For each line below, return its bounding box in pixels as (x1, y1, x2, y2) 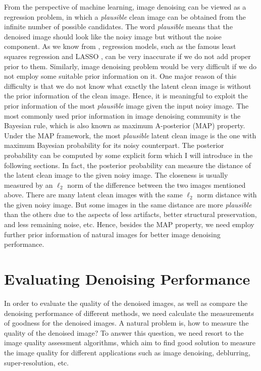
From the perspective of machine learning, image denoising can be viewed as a (4, 2, 246, 12)
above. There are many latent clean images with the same (4, 189, 183, 200)
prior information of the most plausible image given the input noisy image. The (4, 100, 249, 111)
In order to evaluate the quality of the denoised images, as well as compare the (4, 297, 248, 308)
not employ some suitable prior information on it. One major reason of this (4, 71, 237, 81)
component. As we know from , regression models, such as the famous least (4, 41, 236, 51)
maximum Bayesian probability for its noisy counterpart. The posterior (4, 140, 224, 150)
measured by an (4, 179, 53, 190)
